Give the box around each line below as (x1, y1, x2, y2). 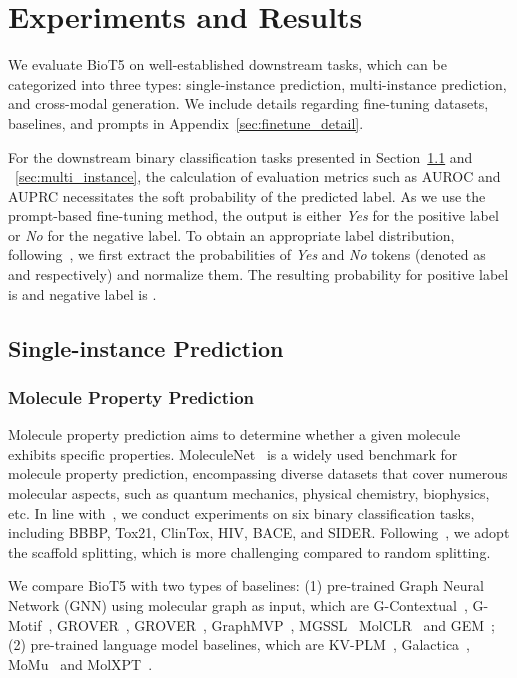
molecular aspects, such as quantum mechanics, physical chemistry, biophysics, (8, 483, 490, 504)
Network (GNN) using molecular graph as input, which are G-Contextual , (8, 595, 468, 615)
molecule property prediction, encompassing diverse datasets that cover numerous (8, 463, 508, 484)
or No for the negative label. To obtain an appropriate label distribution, (8, 224, 455, 245)
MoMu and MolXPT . (8, 653, 153, 674)
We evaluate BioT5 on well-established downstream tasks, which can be (8, 54, 447, 75)
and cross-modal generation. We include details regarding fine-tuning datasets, (8, 93, 489, 114)
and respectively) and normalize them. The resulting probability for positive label (8, 264, 509, 285)
